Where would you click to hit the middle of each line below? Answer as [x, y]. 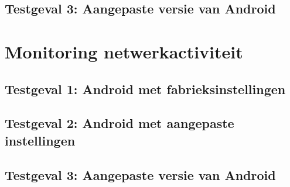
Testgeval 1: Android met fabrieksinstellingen [145, 89]
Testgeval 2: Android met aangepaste [120, 123]
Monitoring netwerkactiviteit [124, 51]
